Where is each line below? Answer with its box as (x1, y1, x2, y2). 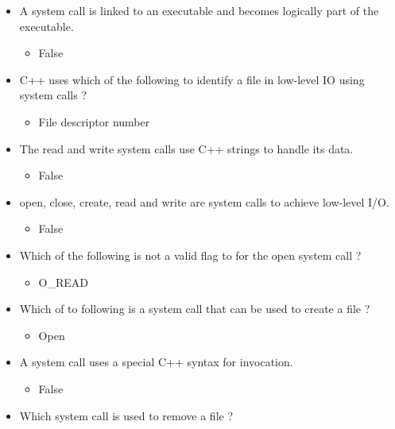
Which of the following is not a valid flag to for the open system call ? (19, 246, 362, 263)
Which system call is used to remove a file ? (19, 407, 234, 423)
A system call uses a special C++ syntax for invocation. (19, 354, 293, 370)
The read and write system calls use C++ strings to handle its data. (19, 140, 354, 157)
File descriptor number (38, 113, 150, 129)
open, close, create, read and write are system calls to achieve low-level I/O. (19, 193, 389, 210)
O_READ (38, 273, 89, 290)
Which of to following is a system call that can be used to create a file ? (19, 300, 370, 317)
